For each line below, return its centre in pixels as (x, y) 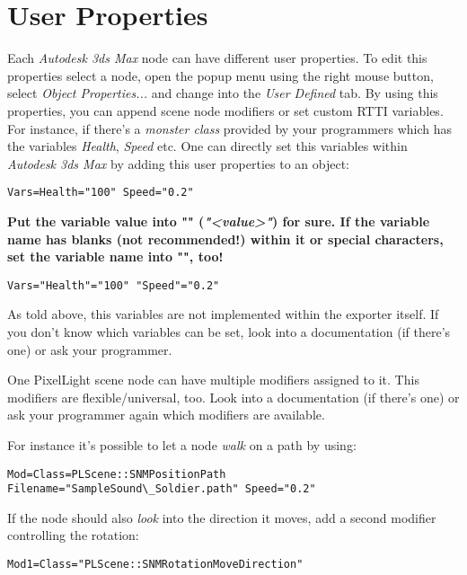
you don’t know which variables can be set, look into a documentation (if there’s (229, 331)
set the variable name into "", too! (115, 257)
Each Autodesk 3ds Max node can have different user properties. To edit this (217, 58)
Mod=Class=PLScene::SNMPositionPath (117, 474)
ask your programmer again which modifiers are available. (166, 415)
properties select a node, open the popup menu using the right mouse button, (220, 75)
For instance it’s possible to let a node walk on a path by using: (182, 444)
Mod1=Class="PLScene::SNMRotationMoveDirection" (155, 565)
